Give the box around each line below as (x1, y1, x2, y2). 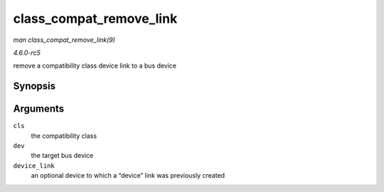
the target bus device (31, 151, 94, 160)
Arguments (13, 103, 65, 115)
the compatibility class (31, 132, 97, 140)
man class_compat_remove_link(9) (13, 36, 116, 44)
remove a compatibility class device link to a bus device (13, 61, 177, 70)
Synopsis (13, 80, 56, 92)
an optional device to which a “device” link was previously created (31, 171, 225, 180)
